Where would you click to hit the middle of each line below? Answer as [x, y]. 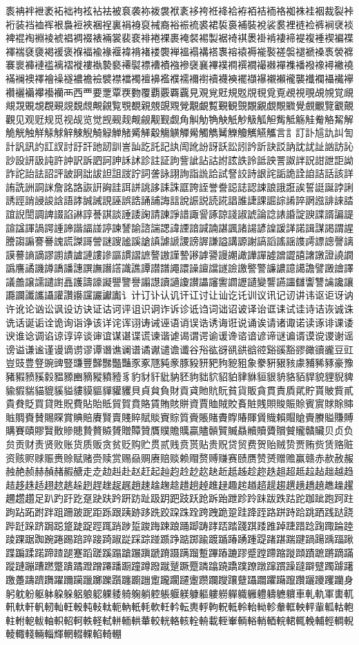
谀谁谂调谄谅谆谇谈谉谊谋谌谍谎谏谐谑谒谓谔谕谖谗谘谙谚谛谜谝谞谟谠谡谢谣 [179, 336]
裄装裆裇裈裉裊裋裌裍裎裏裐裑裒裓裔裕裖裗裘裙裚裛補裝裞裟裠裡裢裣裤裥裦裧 [179, 24]
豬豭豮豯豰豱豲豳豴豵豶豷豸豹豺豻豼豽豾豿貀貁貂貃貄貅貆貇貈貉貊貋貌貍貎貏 [179, 376]
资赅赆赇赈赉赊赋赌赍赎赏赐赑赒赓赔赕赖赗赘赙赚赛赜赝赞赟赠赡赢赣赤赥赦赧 [179, 457]
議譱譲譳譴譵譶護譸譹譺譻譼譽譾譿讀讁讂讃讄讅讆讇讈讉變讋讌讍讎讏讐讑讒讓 [179, 281]
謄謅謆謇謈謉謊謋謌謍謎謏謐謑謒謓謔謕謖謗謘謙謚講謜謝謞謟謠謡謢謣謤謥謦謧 [179, 241]
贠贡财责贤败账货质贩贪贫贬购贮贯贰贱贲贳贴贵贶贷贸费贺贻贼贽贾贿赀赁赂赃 [179, 444]
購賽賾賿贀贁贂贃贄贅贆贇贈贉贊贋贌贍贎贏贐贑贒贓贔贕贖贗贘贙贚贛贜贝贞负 [179, 430]
